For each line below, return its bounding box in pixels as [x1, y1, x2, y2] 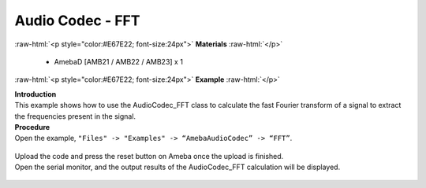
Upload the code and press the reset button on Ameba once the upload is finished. [14, 151, 284, 160]
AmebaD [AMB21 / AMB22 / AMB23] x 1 [54, 57, 183, 66]
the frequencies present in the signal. [14, 111, 136, 121]
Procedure [14, 122, 50, 131]
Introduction [14, 89, 57, 98]
